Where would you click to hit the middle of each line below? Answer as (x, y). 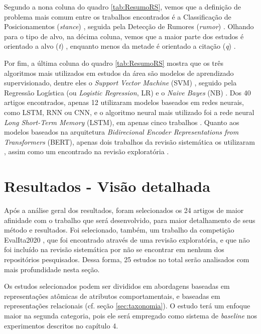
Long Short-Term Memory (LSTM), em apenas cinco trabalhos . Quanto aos (122, 122)
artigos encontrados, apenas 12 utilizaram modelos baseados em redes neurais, (124, 102)
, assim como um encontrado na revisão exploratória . (87, 151)
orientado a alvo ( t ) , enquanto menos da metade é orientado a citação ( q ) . (120, 46)
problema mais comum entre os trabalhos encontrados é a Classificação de (118, 16)
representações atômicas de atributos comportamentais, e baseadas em (112, 296)
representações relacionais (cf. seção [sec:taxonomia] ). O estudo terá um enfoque (127, 306)
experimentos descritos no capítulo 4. (61, 325)
